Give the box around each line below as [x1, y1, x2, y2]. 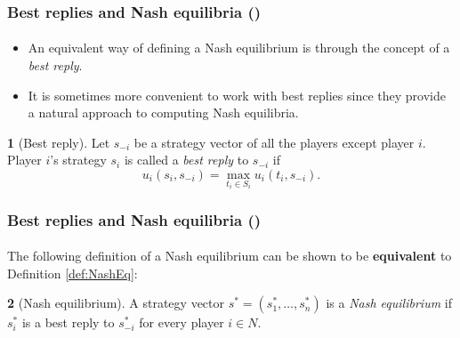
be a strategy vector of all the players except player [133, 133, 415, 151]
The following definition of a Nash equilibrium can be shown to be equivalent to [7, 246, 452, 265]
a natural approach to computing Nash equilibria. [28, 103, 299, 122]
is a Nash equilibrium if [326, 294, 452, 312]
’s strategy [50, 150, 107, 169]
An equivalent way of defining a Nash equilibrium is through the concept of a [28, 38, 450, 57]
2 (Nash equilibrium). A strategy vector [7, 294, 225, 312]
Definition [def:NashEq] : [7, 263, 138, 282]
